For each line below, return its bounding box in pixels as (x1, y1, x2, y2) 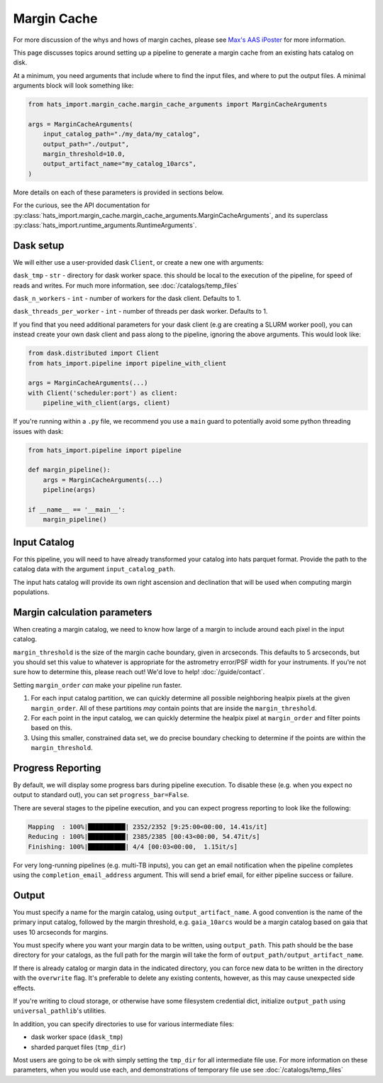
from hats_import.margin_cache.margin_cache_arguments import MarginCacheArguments (28, 100, 328, 109)
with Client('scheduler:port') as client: (28, 389, 178, 397)
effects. (13, 984, 35, 992)
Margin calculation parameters (13, 606, 152, 618)
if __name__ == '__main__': (28, 505, 126, 514)
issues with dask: (13, 427, 64, 436)
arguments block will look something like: (13, 82, 134, 90)
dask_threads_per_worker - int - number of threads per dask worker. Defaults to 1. (13, 307, 268, 316)
